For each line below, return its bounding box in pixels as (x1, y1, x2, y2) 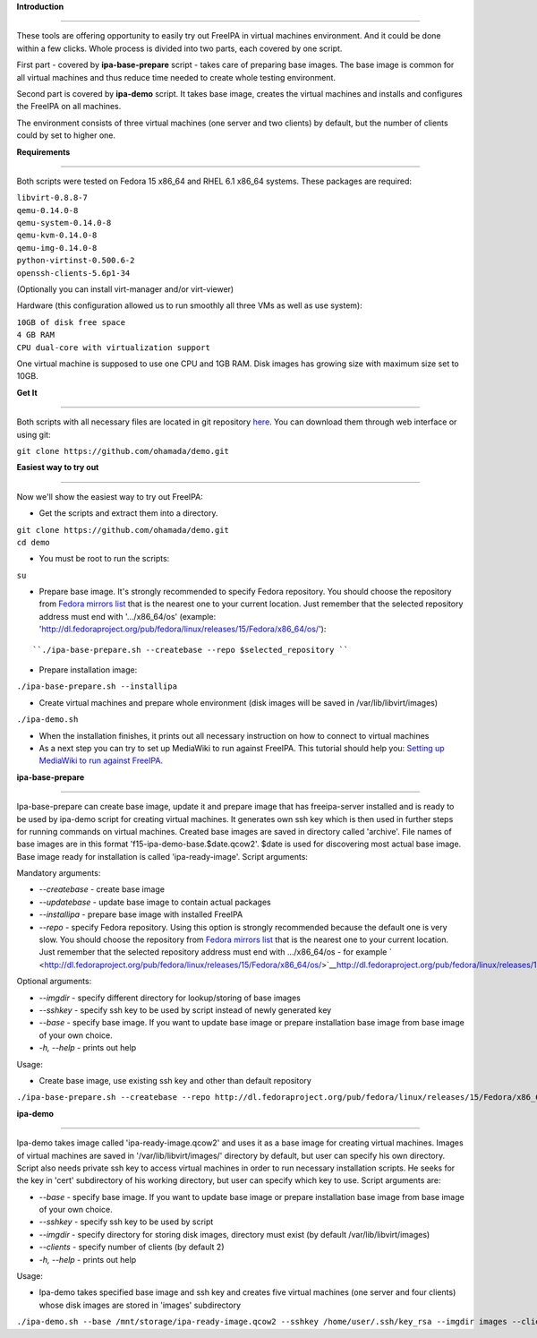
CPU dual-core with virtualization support (16, 342, 210, 353)
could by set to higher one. (16, 130, 116, 141)
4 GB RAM (16, 330, 55, 340)
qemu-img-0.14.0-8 (16, 243, 98, 253)
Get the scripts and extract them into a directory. (38, 508, 218, 519)
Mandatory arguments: (16, 868, 101, 879)
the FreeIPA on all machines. (16, 101, 122, 112)
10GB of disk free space (16, 317, 125, 327)
